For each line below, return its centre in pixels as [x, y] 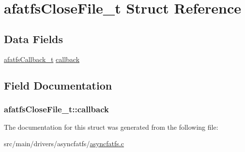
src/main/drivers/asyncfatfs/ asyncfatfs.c [64, 143]
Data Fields [34, 38]
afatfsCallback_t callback [42, 59]
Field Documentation [58, 85]
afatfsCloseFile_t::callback [56, 109]
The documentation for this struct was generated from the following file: [111, 127]
